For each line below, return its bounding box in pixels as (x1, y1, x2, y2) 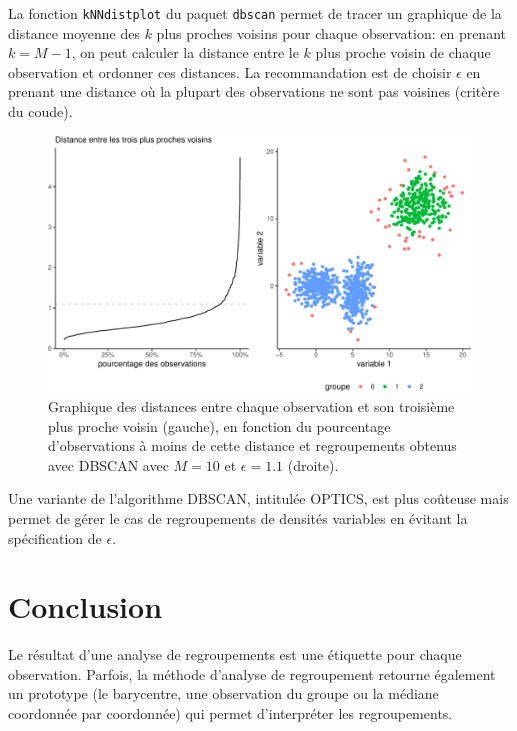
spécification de (8, 527, 102, 548)
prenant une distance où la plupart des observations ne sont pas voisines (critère (8, 81, 500, 102)
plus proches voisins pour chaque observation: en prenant (156, 22, 506, 43)
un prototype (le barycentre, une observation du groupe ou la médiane (8, 683, 439, 704)
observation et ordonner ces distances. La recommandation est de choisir (8, 61, 452, 82)
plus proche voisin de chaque (315, 42, 491, 63)
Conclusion (8, 586, 163, 627)
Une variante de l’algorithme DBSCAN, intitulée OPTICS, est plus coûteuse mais (8, 488, 509, 509)
